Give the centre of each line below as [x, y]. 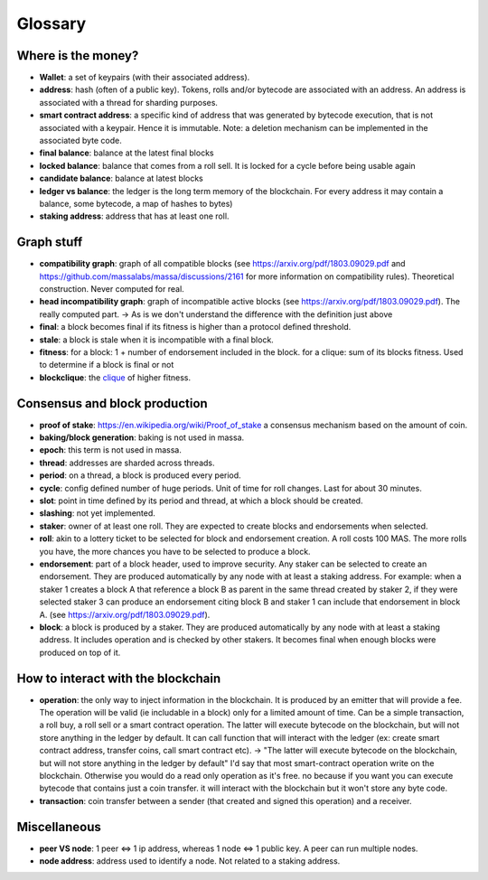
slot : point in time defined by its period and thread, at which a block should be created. [201, 501]
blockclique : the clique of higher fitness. [115, 377]
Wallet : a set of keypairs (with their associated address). [145, 78]
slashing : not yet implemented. [97, 513]
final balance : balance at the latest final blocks [127, 153]
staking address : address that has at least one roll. [134, 216]
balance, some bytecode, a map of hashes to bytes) [136, 203]
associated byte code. [80, 141]
